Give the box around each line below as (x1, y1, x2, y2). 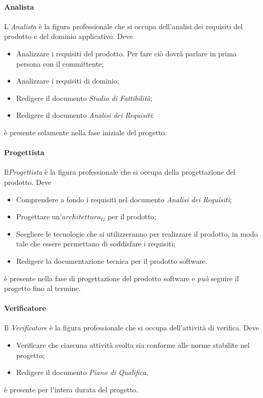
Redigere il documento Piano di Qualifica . (16, 367, 148, 378)
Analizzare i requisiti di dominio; (16, 75, 119, 86)
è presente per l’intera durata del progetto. (4, 384, 138, 394)
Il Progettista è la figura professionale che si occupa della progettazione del (4, 166, 236, 177)
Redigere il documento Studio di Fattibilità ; (16, 92, 152, 103)
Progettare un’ (16, 211, 62, 222)
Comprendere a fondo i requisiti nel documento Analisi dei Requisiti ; (16, 194, 232, 204)
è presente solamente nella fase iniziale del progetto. (4, 127, 167, 137)
